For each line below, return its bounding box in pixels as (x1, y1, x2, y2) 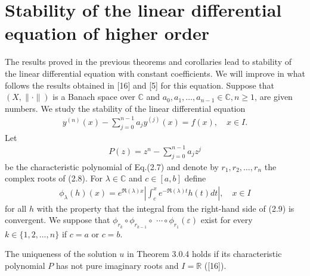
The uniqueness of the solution (5, 247, 117, 260)
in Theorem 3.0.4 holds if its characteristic (127, 247, 282, 260)
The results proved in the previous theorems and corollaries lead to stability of (5, 55, 292, 68)
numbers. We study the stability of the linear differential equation (5, 102, 246, 114)
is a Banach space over (52, 90, 135, 103)
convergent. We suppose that (5, 214, 110, 226)
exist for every (200, 214, 253, 226)
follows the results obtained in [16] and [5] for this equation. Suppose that (5, 79, 275, 91)
